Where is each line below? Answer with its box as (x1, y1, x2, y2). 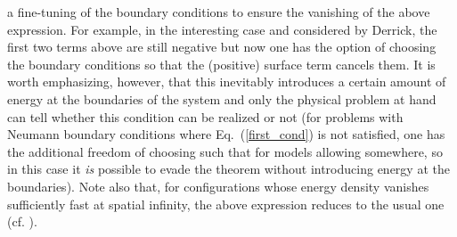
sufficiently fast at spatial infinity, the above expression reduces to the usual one (7, 194, 445, 213)
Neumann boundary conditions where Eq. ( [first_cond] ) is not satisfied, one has (7, 125, 445, 143)
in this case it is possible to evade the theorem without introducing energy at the (7, 159, 450, 178)
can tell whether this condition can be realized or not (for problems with (7, 107, 404, 126)
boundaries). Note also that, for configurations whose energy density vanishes (7, 176, 429, 195)
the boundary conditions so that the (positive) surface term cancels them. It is (7, 54, 436, 73)
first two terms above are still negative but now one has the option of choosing (7, 37, 437, 56)
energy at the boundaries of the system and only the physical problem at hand (7, 89, 437, 108)
